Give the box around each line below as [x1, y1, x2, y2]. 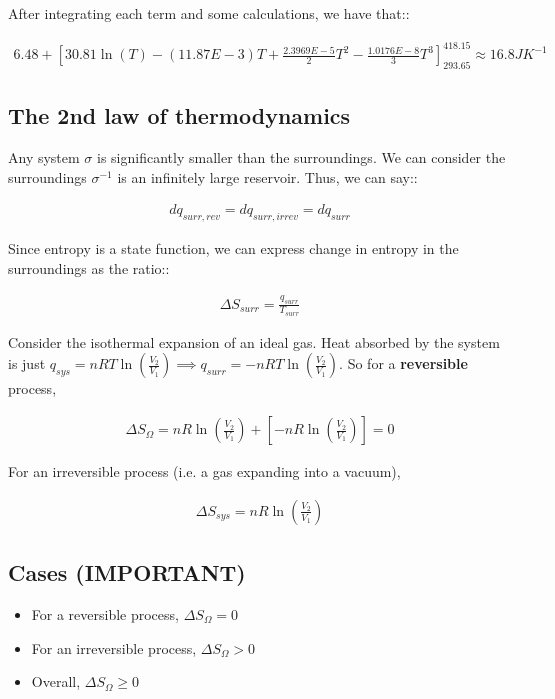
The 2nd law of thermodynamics [8, 100, 351, 131]
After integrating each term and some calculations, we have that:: [8, 3, 410, 23]
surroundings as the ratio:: [8, 257, 170, 278]
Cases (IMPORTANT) [8, 557, 246, 588]
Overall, [31, 671, 81, 692]
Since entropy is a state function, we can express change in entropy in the [8, 238, 459, 259]
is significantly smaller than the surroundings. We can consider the [97, 147, 506, 168]
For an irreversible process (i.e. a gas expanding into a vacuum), [8, 461, 401, 482]
